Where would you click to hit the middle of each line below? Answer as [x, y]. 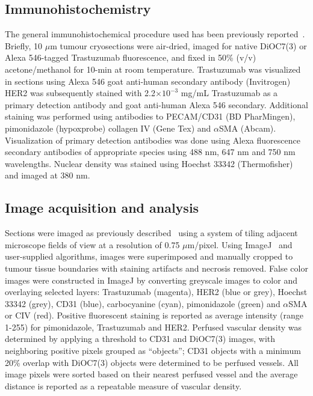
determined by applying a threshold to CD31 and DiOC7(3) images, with [140, 339]
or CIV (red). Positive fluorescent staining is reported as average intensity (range [154, 315]
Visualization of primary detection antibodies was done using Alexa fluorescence [153, 140]
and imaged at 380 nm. [48, 175]
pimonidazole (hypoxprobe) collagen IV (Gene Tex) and [108, 128]
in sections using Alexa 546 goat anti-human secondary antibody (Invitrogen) [148, 81]
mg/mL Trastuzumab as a [229, 93]
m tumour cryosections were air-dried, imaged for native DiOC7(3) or [178, 45]
